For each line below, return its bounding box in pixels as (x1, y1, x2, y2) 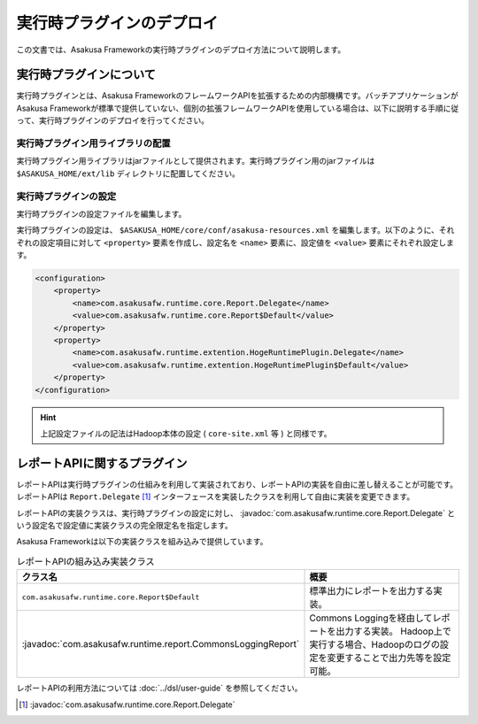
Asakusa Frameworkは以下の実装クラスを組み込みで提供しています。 (16, 536, 268, 547)
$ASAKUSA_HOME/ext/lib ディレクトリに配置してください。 (16, 168, 241, 179)
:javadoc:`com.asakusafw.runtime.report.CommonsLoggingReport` (21, 638, 300, 651)
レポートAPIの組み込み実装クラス (16, 556, 155, 567)
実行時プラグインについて (16, 67, 157, 82)
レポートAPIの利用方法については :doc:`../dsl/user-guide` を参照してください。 (16, 682, 303, 694)
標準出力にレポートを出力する (309, 585, 434, 597)
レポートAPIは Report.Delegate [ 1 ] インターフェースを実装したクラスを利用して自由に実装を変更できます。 (16, 491, 415, 502)
